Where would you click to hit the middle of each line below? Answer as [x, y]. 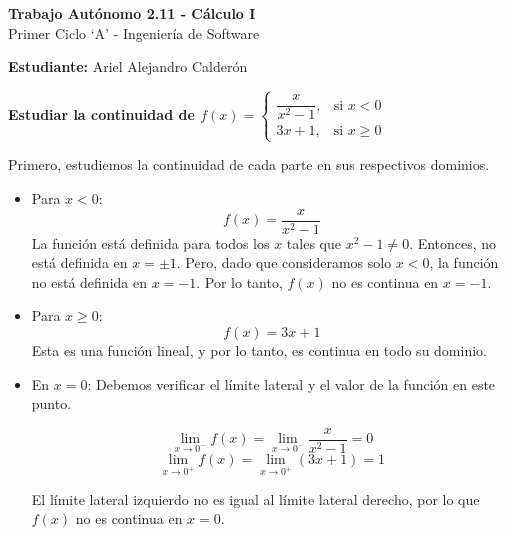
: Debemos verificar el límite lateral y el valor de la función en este [291, 383]
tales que [313, 242]
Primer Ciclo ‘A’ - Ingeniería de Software [134, 32]
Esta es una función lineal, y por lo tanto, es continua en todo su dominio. [259, 350]
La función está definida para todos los [150, 242]
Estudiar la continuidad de [101, 113]
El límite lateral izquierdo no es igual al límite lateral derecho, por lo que [255, 498]
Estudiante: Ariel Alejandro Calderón [128, 66]
